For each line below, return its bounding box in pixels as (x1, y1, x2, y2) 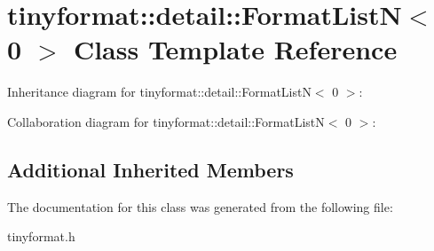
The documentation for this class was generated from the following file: (7, 197, 393, 216)
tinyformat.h (7, 227, 75, 246)
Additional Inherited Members (7, 155, 294, 183)
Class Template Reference (73, 31, 398, 67)
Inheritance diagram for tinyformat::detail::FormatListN (7, 82, 312, 101)
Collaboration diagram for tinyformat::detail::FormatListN (7, 112, 325, 130)
